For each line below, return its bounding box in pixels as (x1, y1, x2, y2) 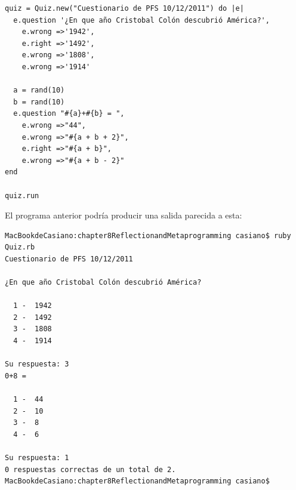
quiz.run (5, 191, 39, 200)
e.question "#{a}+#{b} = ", (13, 109, 125, 118)
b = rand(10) (13, 97, 65, 106)
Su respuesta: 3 (5, 360, 69, 369)
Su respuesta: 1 (5, 453, 69, 462)
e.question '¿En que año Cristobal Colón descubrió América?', (13, 16, 270, 24)
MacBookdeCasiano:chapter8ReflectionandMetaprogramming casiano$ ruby (5, 231, 291, 240)
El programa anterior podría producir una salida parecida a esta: (5, 209, 242, 221)
